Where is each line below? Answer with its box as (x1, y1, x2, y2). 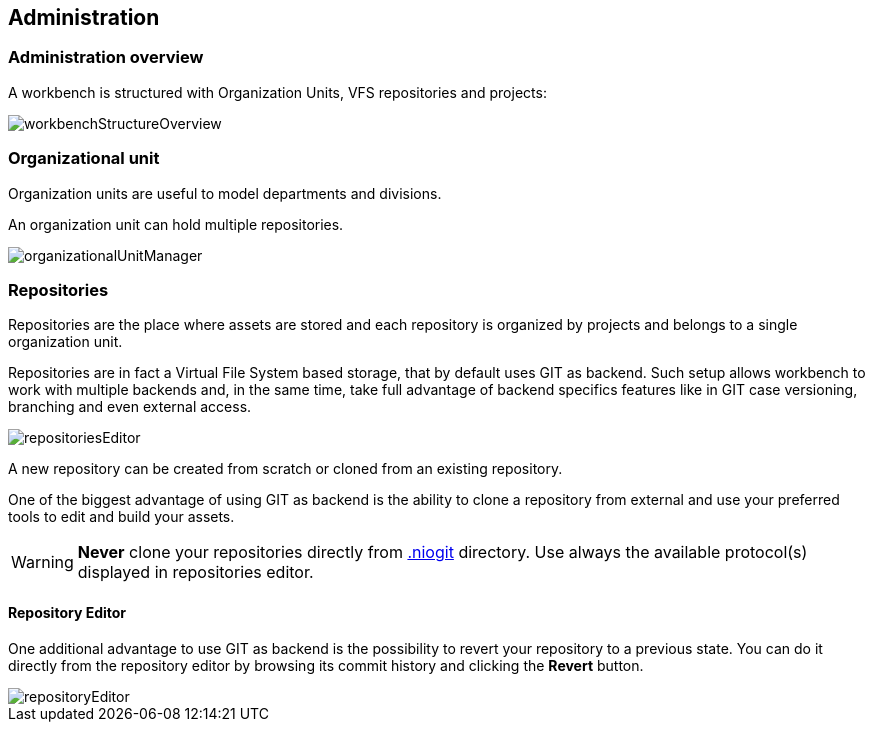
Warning (11, 552, 74, 573)
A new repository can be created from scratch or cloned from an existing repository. (8, 460, 563, 478)
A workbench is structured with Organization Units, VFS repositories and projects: (8, 83, 547, 101)
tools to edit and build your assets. (8, 508, 235, 526)
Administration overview (8, 47, 204, 68)
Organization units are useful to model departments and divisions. (8, 184, 442, 202)
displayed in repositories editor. (77, 562, 314, 583)
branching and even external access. (8, 398, 252, 416)
